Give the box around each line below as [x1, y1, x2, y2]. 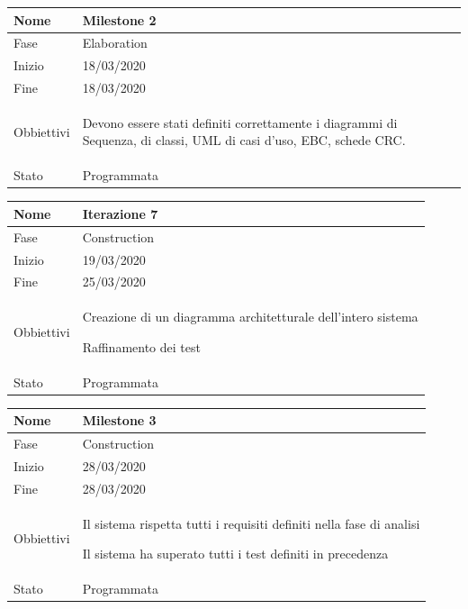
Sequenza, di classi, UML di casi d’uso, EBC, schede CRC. [82, 131, 406, 150]
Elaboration [82, 33, 148, 52]
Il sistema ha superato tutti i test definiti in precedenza [82, 544, 389, 563]
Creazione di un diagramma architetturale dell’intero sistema [82, 307, 418, 326]
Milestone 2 [82, 10, 157, 29]
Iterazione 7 [82, 204, 158, 223]
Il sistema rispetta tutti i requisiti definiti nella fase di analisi [82, 514, 420, 532]
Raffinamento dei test [82, 337, 201, 356]
